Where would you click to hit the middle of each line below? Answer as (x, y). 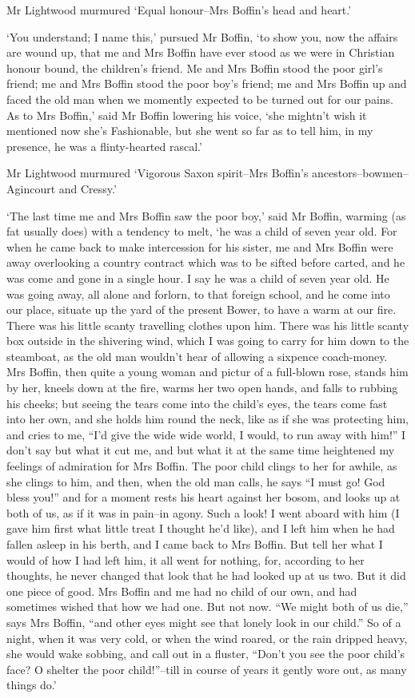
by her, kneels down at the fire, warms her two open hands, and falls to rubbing (202, 388)
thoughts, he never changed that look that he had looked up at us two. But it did (206, 575)
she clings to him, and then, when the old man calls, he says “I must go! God (196, 481)
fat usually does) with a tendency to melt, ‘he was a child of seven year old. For (202, 231)
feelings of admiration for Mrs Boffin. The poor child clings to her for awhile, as (202, 466)
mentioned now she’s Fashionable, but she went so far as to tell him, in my (190, 131)
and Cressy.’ (88, 188)
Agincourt (31, 188)
